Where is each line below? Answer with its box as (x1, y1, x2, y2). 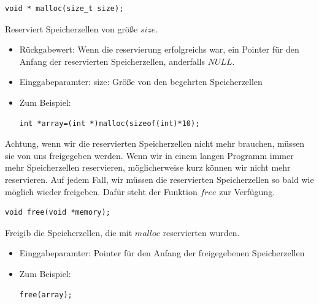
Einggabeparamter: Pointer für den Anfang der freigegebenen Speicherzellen (19, 247, 305, 259)
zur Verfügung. (219, 185, 275, 198)
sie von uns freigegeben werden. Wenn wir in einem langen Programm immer (5, 149, 294, 161)
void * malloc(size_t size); (5, 4, 124, 13)
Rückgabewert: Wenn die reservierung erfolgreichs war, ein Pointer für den (19, 43, 299, 56)
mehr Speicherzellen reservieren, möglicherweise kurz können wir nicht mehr (5, 161, 291, 174)
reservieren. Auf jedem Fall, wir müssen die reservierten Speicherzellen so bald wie (5, 172, 314, 185)
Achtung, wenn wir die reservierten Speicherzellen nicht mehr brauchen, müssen (5, 137, 305, 150)
